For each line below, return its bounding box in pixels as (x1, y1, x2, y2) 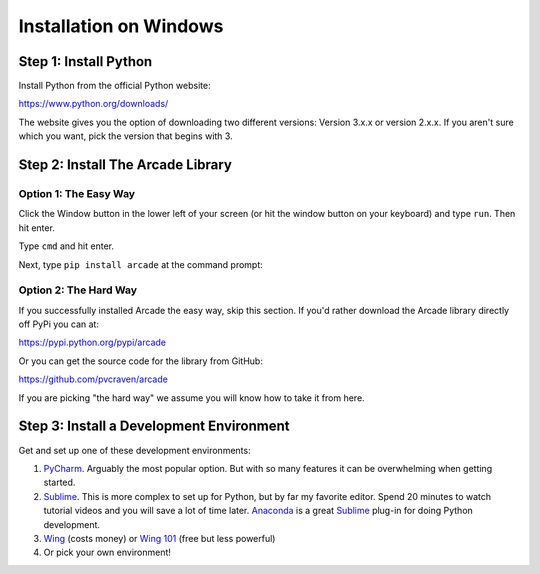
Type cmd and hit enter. (18, 240, 115, 252)
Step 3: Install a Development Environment (18, 418, 290, 435)
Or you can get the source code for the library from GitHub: (18, 355, 264, 367)
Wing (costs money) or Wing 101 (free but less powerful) (43, 532, 276, 544)
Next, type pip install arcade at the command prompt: (18, 258, 264, 270)
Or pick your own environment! (43, 546, 172, 559)
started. (43, 476, 76, 489)
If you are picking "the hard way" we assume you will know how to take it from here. (18, 391, 365, 404)
